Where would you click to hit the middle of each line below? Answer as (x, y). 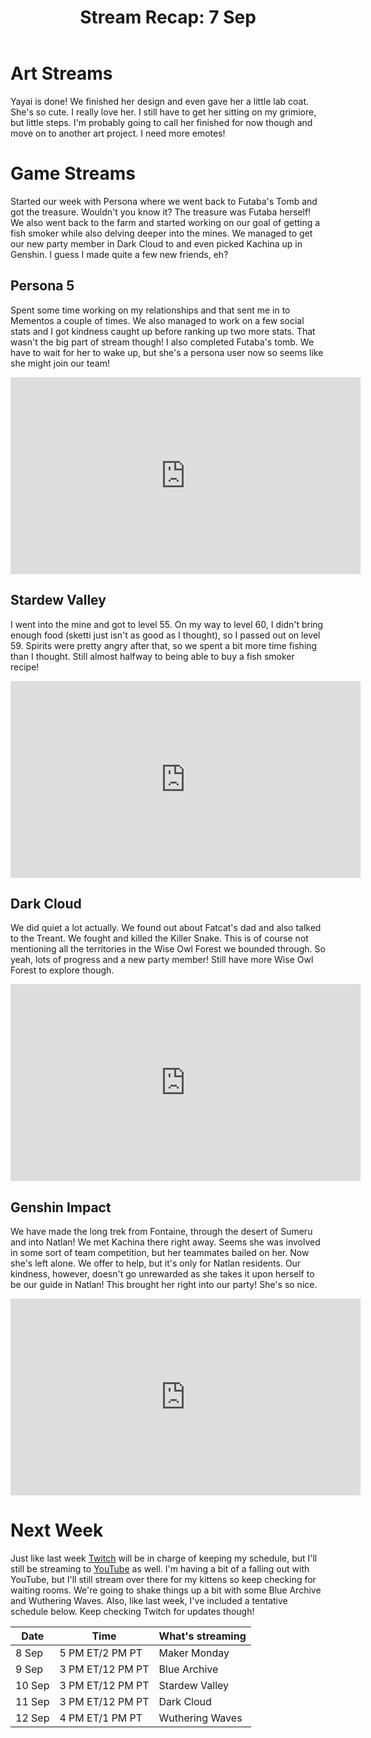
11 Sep (32, 1702)
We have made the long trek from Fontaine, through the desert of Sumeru (161, 1232)
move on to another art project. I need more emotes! (118, 133)
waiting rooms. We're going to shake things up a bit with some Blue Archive (166, 1590)
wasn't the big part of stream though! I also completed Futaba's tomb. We (162, 342)
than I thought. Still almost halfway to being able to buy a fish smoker (152, 656)
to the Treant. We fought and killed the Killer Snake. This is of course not (159, 938)
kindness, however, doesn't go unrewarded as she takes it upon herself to (162, 1274)
